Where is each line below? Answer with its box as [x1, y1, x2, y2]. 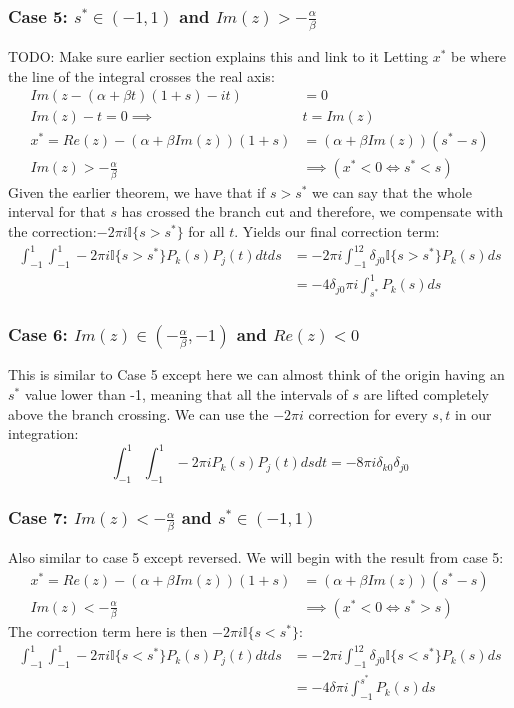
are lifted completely [363, 384, 490, 405]
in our [454, 403, 492, 424]
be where [451, 46, 506, 67]
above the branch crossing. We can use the [8, 403, 269, 424]
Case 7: [8, 505, 68, 530]
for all [188, 220, 225, 241]
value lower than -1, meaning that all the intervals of [24, 384, 348, 405]
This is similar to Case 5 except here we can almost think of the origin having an [8, 364, 505, 385]
